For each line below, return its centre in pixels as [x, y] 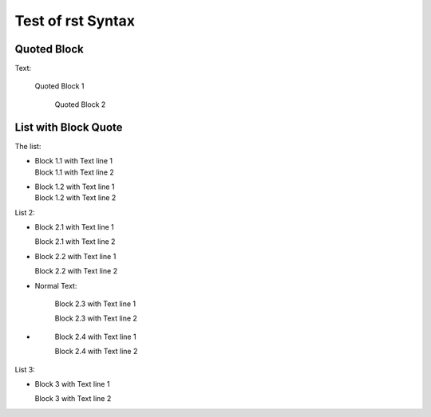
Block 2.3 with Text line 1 [95, 304]
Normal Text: [56, 285]
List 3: [25, 369]
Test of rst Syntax [75, 21]
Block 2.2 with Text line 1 [75, 256]
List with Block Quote [69, 127]
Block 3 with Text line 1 [72, 384]
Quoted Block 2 [80, 104]
